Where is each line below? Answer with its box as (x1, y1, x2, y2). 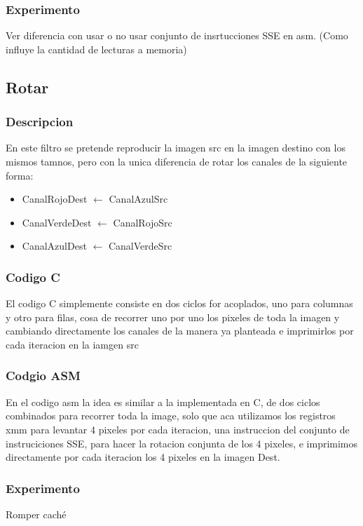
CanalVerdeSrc (108, 238, 172, 253)
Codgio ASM (6, 367, 81, 384)
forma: (6, 168, 34, 182)
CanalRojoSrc (113, 215, 172, 229)
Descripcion (6, 113, 74, 130)
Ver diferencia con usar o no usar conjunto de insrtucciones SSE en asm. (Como (6, 28, 348, 43)
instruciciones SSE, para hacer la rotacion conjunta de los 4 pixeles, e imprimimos (6, 436, 358, 450)
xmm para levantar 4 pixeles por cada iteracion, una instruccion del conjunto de (6, 422, 350, 436)
